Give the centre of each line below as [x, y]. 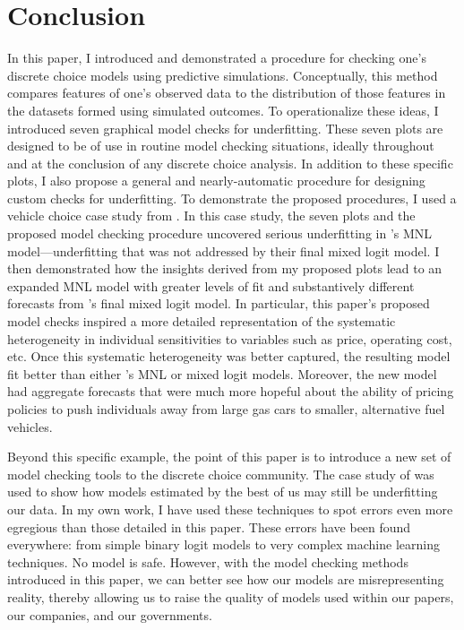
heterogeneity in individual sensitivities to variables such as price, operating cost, [230, 338]
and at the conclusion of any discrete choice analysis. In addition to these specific [230, 163]
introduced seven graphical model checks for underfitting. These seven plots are [225, 128]
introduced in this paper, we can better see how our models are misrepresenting [226, 579]
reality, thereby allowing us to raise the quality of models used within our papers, [231, 596]
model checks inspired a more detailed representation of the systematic [202, 321]
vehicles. [30, 426]
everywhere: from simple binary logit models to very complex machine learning [223, 544]
